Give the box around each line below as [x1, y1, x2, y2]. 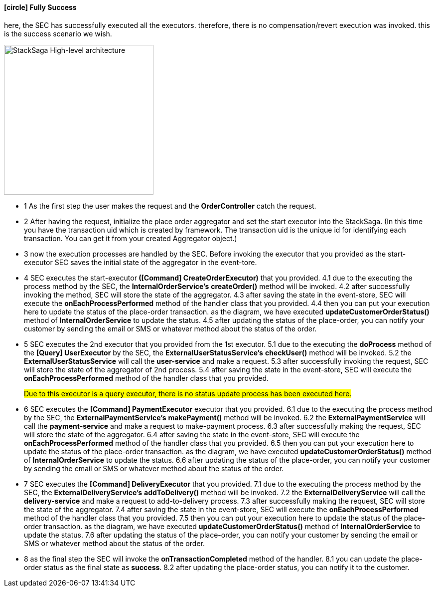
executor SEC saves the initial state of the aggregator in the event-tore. [24, 258, 257, 267]
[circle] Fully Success [4, 3, 77, 11]
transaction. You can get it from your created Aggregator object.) [24, 234, 237, 243]
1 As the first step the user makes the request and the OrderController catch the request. [24, 201, 316, 210]
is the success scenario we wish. [4, 29, 112, 38]
